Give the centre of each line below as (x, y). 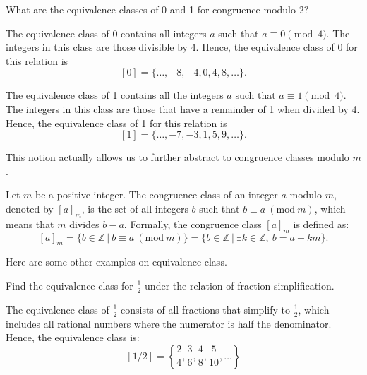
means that (30, 224)
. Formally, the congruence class (193, 224)
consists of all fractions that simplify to (205, 309)
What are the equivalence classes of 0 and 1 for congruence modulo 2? (157, 9)
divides (84, 224)
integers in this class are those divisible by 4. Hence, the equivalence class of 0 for (182, 47)
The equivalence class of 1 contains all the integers (115, 95)
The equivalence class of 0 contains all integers (106, 33)
